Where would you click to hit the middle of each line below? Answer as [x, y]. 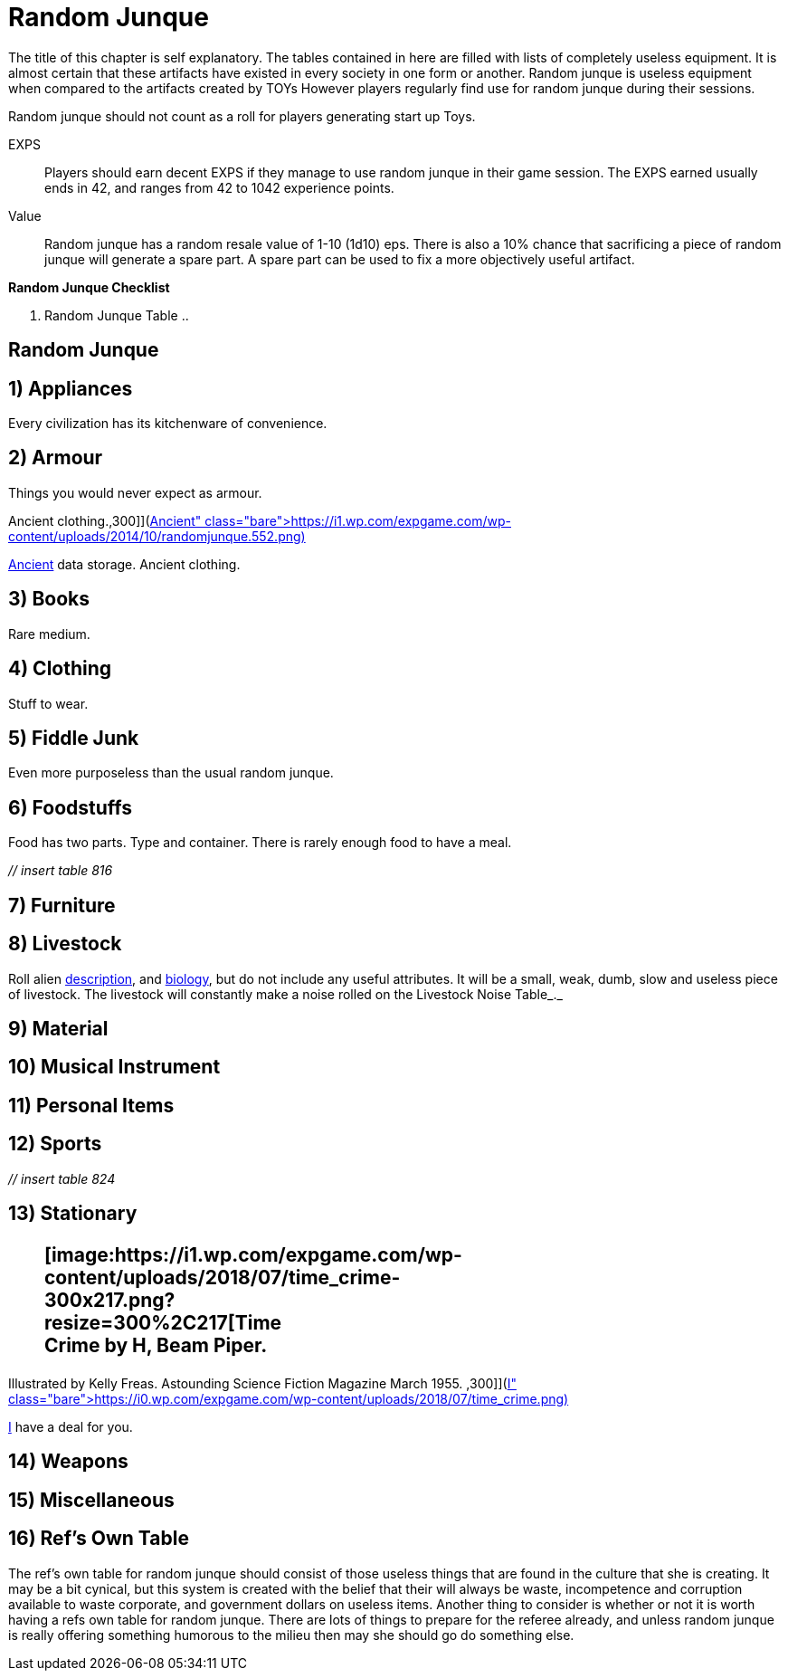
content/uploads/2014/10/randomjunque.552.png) [157, 536]
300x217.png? [110, 1301]
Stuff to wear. [48, 703]
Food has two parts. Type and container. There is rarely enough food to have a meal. [260, 843]
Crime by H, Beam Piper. [156, 1346]
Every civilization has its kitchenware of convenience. [168, 424]
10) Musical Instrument [114, 1067]
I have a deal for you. [71, 1427]
